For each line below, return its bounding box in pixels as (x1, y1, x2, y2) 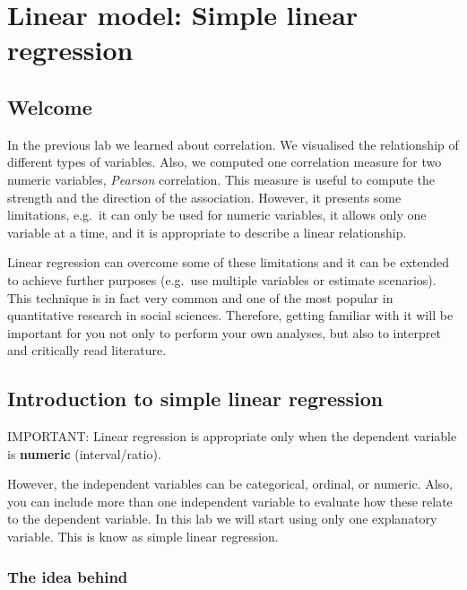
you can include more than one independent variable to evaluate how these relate (7, 491, 453, 510)
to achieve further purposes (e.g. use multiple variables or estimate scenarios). (7, 270, 437, 289)
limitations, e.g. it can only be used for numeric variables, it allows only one (7, 205, 427, 224)
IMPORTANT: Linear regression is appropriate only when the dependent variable (7, 427, 457, 446)
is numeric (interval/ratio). (7, 444, 161, 463)
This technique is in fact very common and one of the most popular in (7, 288, 393, 307)
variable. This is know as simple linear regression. (7, 527, 279, 546)
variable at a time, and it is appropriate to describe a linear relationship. (7, 222, 407, 241)
